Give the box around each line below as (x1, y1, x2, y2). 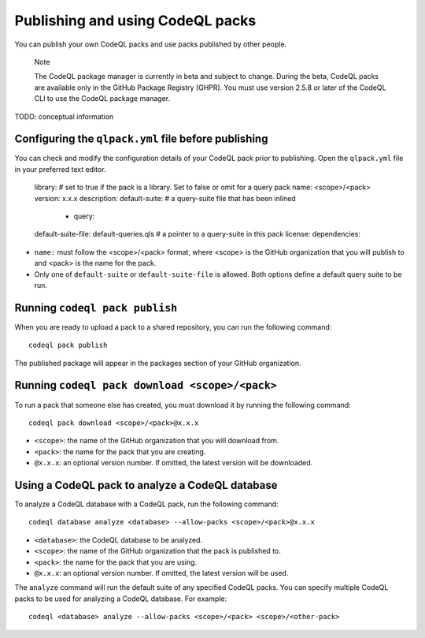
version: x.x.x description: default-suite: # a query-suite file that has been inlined (34, 193, 297, 203)
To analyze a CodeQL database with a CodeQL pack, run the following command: (14, 499, 279, 509)
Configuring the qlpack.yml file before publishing (14, 132, 268, 146)
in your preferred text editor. (14, 164, 106, 173)
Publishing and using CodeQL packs (14, 12, 257, 29)
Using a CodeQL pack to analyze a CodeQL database (14, 478, 279, 492)
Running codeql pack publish (14, 300, 178, 315)
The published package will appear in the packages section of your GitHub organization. (14, 358, 301, 368)
